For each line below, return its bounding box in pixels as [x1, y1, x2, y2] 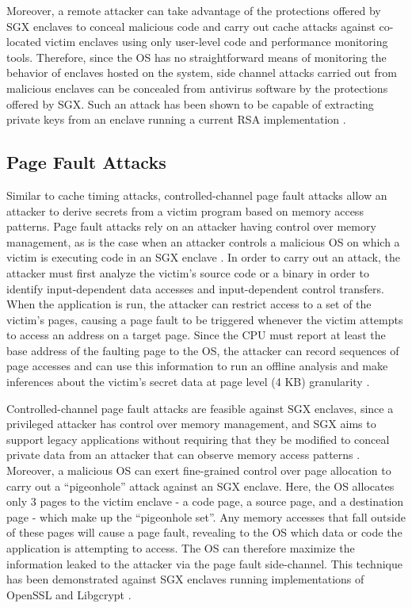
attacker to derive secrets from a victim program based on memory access [6, 202, 364, 219]
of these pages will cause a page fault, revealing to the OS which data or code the [6, 524, 402, 541]
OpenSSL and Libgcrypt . [6, 586, 132, 602]
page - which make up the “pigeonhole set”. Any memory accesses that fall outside [6, 508, 406, 525]
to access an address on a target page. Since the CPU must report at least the [6, 327, 386, 343]
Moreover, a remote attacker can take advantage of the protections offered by [6, 2, 381, 18]
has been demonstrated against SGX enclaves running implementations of [6, 571, 364, 587]
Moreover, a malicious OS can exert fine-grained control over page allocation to [6, 462, 391, 479]
